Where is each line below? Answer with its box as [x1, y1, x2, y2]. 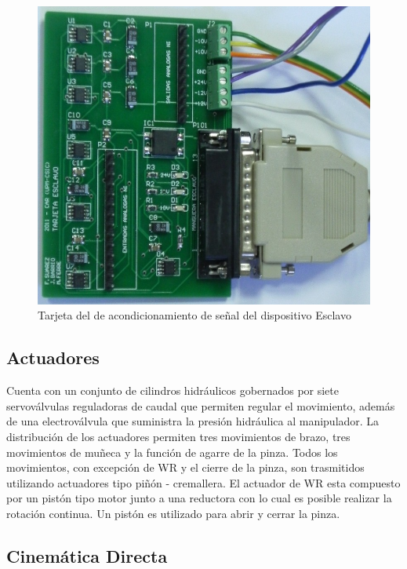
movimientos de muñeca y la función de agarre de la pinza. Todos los [6, 443, 338, 460]
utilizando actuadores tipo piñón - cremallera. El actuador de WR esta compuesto [6, 474, 401, 491]
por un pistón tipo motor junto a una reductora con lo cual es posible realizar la [6, 490, 392, 506]
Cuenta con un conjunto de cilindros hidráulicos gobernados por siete [6, 382, 340, 399]
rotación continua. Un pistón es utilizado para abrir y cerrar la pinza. [6, 505, 340, 521]
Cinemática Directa [6, 543, 168, 567]
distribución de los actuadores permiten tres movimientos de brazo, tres [6, 428, 351, 444]
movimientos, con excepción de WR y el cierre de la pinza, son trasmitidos [6, 459, 365, 476]
